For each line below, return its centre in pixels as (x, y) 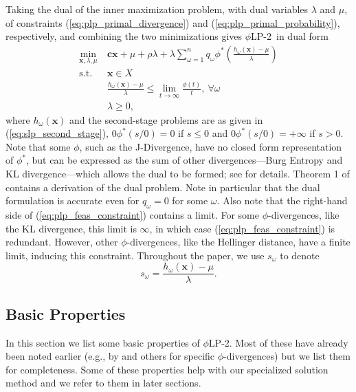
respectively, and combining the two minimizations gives (124, 36)
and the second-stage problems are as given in (166, 119)
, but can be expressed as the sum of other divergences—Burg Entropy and (185, 160)
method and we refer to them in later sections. (103, 383)
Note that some (38, 146)
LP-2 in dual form (290, 36)
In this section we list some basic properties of (103, 342)
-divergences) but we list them (287, 356)
